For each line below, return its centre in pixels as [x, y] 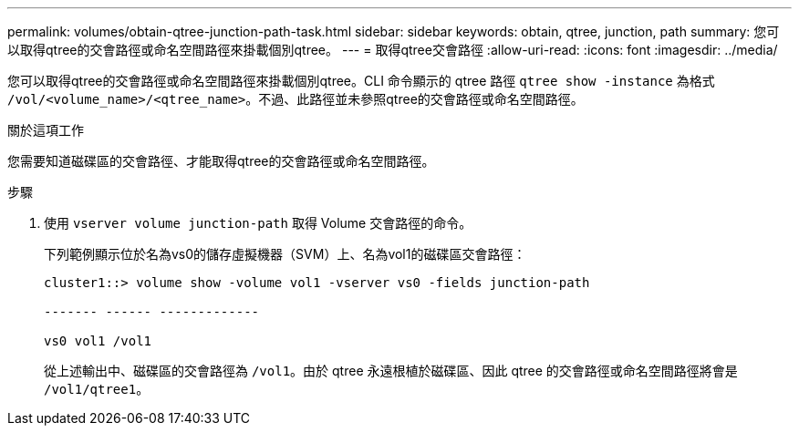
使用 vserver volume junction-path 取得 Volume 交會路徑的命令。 [258, 223]
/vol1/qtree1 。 [97, 389]
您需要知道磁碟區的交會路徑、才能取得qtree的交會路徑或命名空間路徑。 [221, 161]
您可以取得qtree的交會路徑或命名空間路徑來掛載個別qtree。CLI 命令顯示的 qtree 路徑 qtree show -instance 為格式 [361, 81]
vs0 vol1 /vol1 [98, 341]
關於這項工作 [46, 130]
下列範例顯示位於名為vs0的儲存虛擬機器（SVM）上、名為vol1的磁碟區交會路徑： [285, 254]
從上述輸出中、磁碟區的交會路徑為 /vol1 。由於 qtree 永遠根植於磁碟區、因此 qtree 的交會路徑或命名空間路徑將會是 [391, 371]
